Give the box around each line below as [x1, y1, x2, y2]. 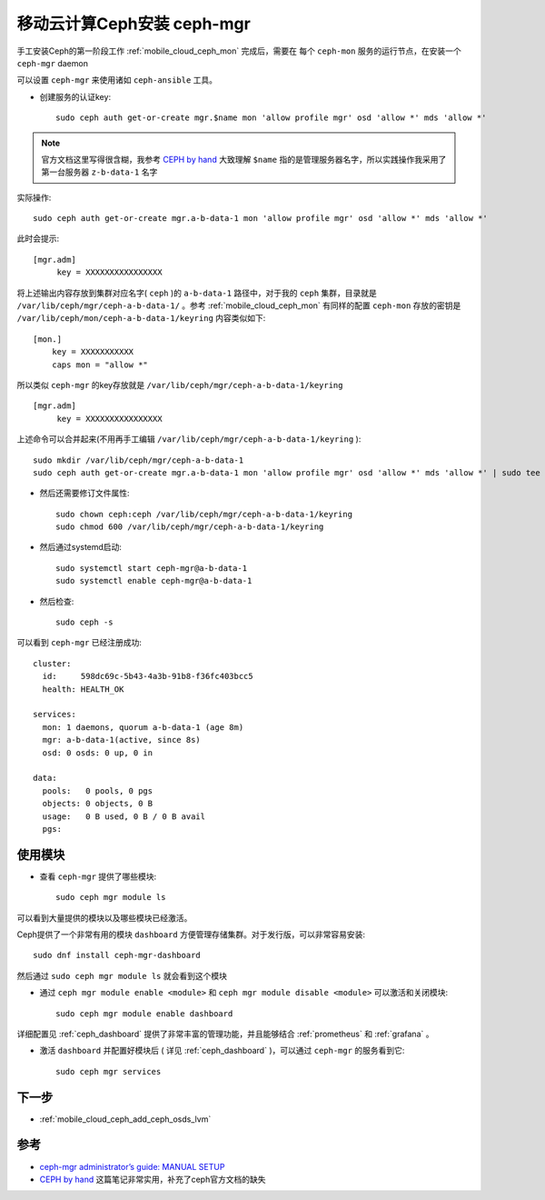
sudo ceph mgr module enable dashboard [55, 1008, 233, 1018]
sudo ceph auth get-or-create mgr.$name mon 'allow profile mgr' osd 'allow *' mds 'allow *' [55, 113, 487, 123]
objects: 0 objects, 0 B [42, 798, 154, 809]
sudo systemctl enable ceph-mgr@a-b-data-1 [55, 575, 253, 586]
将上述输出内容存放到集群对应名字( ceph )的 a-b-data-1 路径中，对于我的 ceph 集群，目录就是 [16, 287, 377, 298]
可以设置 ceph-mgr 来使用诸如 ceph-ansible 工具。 [16, 75, 218, 85]
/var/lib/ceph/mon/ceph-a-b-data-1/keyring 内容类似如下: [16, 313, 266, 324]
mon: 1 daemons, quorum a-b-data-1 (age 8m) [42, 722, 244, 732]
